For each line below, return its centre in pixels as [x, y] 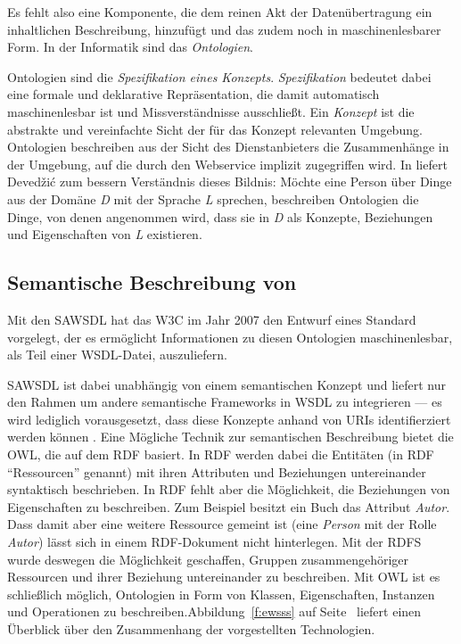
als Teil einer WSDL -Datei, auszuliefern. [117, 355]
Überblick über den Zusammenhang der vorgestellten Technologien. [191, 629]
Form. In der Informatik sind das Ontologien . [130, 47]
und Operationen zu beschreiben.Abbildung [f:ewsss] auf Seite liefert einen [214, 611]
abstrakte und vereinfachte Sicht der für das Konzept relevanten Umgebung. [215, 129]
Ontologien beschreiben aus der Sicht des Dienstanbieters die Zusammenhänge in [228, 147]
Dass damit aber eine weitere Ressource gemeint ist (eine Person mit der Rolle [222, 524]
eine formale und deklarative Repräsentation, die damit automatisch [193, 94]
